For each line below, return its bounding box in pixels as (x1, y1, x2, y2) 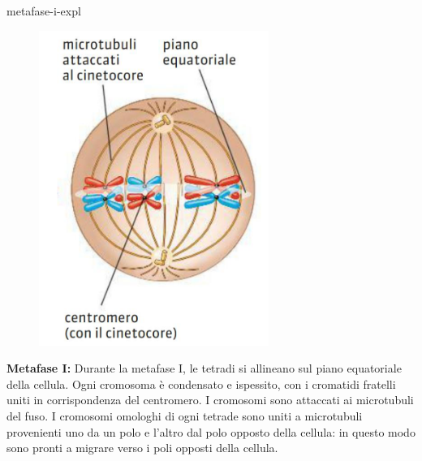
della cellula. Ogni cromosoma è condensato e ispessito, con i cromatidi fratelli (6, 375, 396, 392)
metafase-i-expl (6, 2, 81, 19)
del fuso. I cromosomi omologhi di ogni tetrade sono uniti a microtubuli (6, 407, 363, 424)
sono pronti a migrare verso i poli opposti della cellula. (6, 439, 278, 456)
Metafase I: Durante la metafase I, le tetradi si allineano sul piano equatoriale (6, 360, 402, 377)
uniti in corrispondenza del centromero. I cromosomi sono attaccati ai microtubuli (6, 391, 414, 408)
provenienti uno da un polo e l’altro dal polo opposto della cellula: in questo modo (6, 423, 416, 440)
